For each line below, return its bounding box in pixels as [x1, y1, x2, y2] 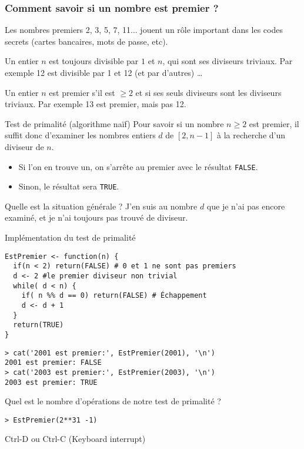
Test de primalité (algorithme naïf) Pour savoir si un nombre [5, 117, 224, 129]
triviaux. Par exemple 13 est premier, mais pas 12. [5, 98, 186, 110]
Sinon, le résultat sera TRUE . [18, 180, 119, 192]
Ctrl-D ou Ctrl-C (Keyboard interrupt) [5, 433, 146, 445]
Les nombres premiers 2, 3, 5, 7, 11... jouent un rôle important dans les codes [5, 24, 283, 36]
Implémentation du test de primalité [5, 231, 136, 244]
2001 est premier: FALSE [5, 358, 102, 367]
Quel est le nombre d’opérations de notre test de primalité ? [5, 395, 221, 407]
